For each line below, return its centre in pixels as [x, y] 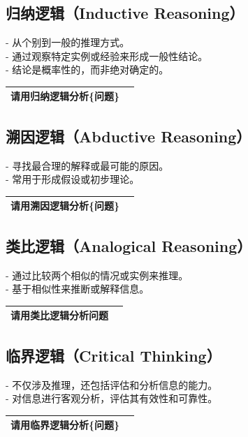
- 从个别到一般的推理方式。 [68, 42]
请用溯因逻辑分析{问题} [65, 206]
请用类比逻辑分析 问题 [59, 315]
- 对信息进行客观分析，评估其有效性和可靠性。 [112, 398]
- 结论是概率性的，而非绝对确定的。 [87, 69]
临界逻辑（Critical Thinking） [114, 355]
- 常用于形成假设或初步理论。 [73, 179]
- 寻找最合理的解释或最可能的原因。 [87, 165]
